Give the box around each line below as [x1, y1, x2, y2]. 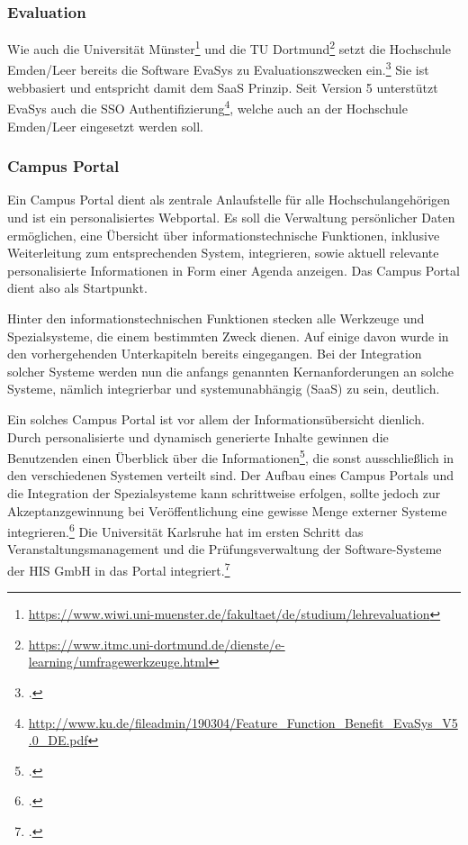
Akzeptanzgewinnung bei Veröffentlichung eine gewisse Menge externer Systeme [7, 501, 447, 520]
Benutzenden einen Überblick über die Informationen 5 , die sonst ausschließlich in [7, 446, 454, 467]
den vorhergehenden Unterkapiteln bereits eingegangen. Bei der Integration [7, 344, 422, 363]
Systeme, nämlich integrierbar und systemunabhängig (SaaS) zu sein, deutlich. [7, 379, 440, 398]
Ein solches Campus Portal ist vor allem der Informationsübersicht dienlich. [7, 409, 425, 428]
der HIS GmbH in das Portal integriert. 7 [7, 558, 230, 579]
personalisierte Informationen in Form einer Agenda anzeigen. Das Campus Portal [7, 260, 460, 279]
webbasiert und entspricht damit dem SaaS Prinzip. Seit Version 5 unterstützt [7, 77, 438, 96]
